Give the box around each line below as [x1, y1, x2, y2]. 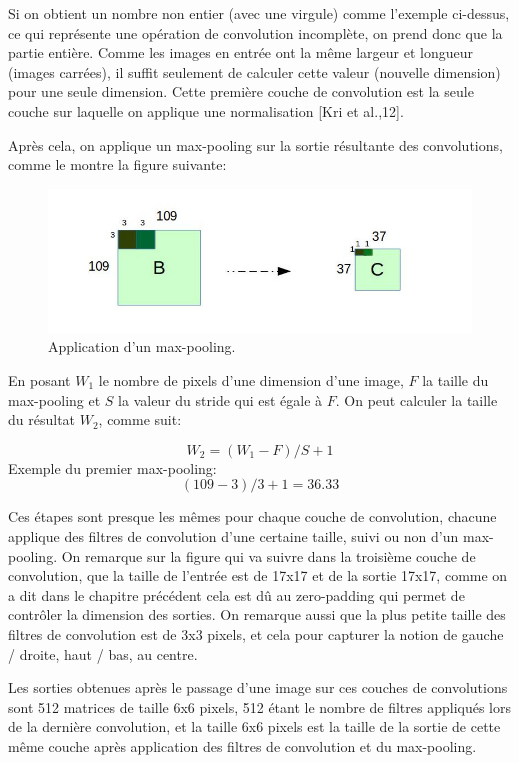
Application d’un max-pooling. [48, 336, 236, 357]
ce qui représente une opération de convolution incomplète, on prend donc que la [8, 22, 503, 43]
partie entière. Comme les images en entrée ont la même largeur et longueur [8, 42, 474, 63]
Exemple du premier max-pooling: [8, 457, 217, 478]
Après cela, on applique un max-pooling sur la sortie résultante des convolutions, [8, 134, 503, 155]
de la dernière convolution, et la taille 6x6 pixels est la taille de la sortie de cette [8, 716, 501, 737]
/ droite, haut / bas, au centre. [8, 643, 198, 664]
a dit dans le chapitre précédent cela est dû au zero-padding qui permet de [8, 584, 465, 605]
